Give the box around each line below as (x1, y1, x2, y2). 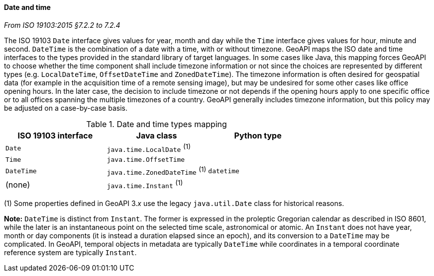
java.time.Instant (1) (107, 179, 183, 190)
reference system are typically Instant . (4, 248, 137, 257)
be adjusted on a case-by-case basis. (4, 103, 127, 112)
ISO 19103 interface (17, 130, 93, 140)
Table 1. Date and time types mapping (86, 119, 227, 129)
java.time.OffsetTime (107, 155, 185, 163)
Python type (234, 130, 282, 140)
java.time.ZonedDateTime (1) (107, 165, 207, 177)
